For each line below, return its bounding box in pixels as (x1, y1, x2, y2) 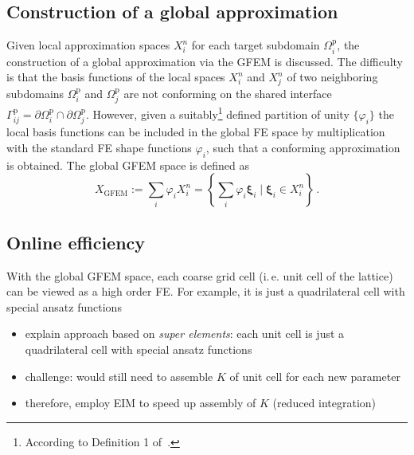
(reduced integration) (272, 394, 377, 411)
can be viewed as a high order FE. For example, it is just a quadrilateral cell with (6, 283, 405, 300)
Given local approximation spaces (6, 37, 170, 53)
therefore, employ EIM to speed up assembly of (25, 394, 256, 411)
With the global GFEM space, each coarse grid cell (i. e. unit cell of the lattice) (6, 267, 393, 284)
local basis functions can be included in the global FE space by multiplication (6, 124, 385, 140)
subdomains (6, 84, 64, 101)
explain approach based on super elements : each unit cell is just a (25, 325, 345, 342)
